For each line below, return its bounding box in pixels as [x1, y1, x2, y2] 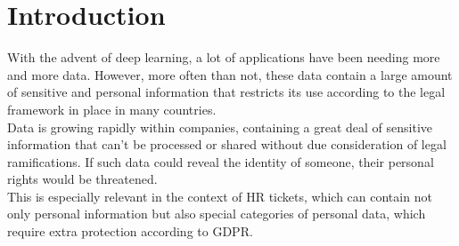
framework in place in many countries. [7, 99, 217, 118]
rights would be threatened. [7, 170, 158, 188]
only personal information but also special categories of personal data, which [7, 204, 426, 223]
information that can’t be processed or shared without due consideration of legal [7, 135, 447, 154]
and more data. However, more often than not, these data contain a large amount [7, 65, 453, 83]
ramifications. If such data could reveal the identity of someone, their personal [7, 152, 434, 171]
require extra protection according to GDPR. [7, 222, 253, 241]
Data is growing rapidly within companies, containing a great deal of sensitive [7, 117, 433, 136]
